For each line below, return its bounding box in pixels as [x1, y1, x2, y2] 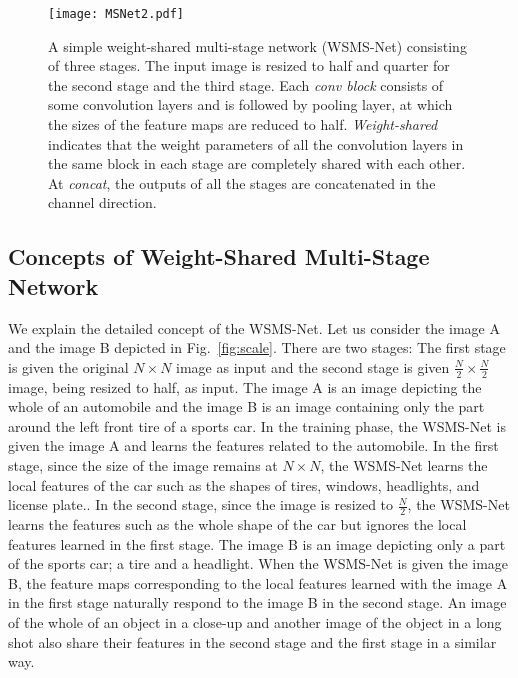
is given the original [8, 356, 129, 377]
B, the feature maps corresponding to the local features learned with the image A [8, 572, 508, 593]
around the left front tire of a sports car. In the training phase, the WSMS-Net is [8, 415, 506, 436]
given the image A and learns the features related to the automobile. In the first [8, 435, 499, 456]
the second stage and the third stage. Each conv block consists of [48, 74, 444, 95]
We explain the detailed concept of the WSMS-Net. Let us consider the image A [8, 317, 500, 338]
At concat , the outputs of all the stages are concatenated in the [48, 172, 436, 193]
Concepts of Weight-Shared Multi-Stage [8, 241, 430, 272]
